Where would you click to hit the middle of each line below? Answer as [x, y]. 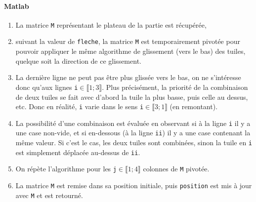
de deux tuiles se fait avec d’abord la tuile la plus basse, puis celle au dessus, [132, 97]
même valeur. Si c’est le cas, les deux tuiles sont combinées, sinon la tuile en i [134, 142]
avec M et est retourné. [49, 195]
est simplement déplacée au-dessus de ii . [78, 152]
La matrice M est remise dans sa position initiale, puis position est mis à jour [134, 185]
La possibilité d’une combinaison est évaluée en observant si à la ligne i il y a [133, 123]
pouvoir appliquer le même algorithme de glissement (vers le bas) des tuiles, [130, 51]
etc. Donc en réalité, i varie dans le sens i [80, 106]
